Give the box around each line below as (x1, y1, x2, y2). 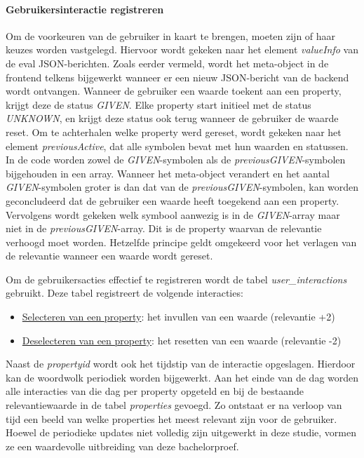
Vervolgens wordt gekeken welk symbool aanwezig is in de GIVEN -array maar (6, 207, 340, 222)
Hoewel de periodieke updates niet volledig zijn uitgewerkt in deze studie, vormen (6, 425, 356, 440)
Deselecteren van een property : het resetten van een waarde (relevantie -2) (22, 332, 342, 347)
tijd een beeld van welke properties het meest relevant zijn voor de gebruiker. (6, 411, 337, 426)
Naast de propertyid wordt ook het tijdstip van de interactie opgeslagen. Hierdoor (6, 356, 356, 371)
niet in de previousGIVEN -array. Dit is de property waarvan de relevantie (6, 221, 322, 236)
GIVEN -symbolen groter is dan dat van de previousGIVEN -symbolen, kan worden (6, 180, 359, 194)
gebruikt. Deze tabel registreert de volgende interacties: (6, 285, 243, 300)
